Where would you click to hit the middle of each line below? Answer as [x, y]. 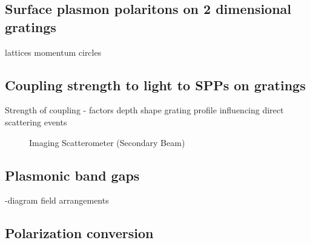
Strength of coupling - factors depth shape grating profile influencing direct [144, 110]
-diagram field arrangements [57, 200]
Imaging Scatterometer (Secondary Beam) [107, 142]
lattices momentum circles [53, 52]
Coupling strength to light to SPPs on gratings [155, 85]
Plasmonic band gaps [72, 175]
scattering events [36, 121]
